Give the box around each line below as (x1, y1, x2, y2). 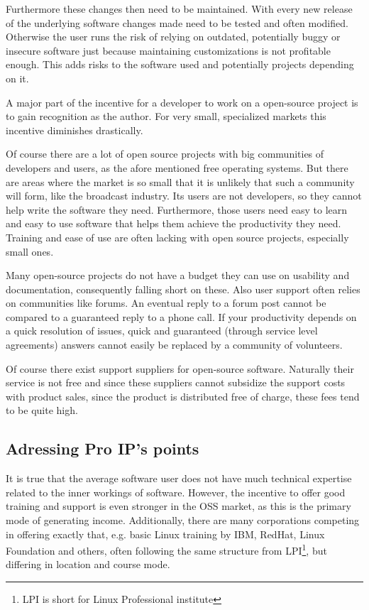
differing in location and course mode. (6, 557, 170, 572)
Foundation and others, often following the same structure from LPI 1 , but (6, 541, 327, 557)
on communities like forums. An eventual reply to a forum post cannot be (6, 295, 326, 310)
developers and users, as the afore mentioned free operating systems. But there (6, 160, 348, 175)
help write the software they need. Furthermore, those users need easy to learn (6, 202, 348, 217)
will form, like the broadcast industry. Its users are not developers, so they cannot (6, 188, 362, 203)
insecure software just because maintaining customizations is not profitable (6, 43, 331, 58)
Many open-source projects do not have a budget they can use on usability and (6, 268, 350, 283)
